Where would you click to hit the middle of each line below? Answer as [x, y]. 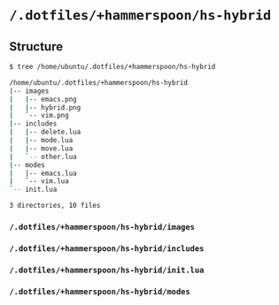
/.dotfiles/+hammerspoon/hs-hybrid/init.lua [107, 270]
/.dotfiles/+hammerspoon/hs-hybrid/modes [100, 291]
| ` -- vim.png [39, 116]
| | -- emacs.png [43, 99]
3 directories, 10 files [55, 206]
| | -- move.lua [41, 149]
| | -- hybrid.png [45, 107]
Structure [36, 46]
